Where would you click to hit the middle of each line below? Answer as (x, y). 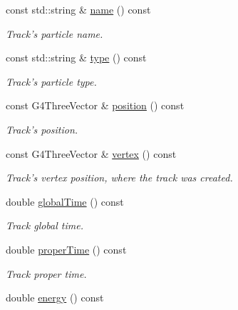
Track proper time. (46, 273)
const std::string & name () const (78, 9)
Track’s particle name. (55, 33)
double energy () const (55, 297)
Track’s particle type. (51, 81)
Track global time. (45, 225)
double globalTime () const (65, 201)
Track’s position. (42, 129)
